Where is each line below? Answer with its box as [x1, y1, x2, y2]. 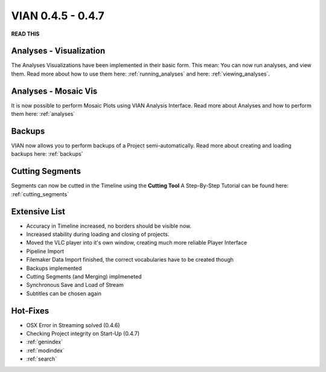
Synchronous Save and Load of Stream [26, 281, 124, 289]
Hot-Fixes [11, 306, 50, 316]
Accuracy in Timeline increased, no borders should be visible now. [26, 222, 191, 229]
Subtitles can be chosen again [26, 290, 102, 297]
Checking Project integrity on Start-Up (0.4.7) [26, 330, 140, 338]
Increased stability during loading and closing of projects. [26, 231, 170, 238]
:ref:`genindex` [26, 338, 63, 345]
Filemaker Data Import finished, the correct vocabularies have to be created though [26, 256, 234, 263]
